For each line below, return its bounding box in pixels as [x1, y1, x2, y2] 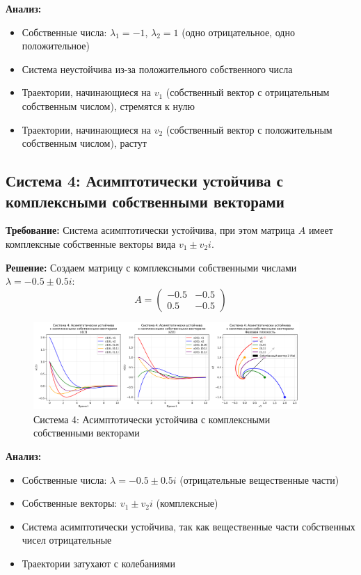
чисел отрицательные [22, 533, 112, 547]
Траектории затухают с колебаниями [22, 556, 175, 571]
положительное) [22, 38, 90, 53]
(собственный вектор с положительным [166, 122, 332, 136]
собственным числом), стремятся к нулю [22, 98, 195, 113]
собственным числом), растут [22, 136, 147, 150]
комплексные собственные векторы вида [6, 236, 176, 251]
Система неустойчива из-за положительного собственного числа [22, 61, 293, 76]
